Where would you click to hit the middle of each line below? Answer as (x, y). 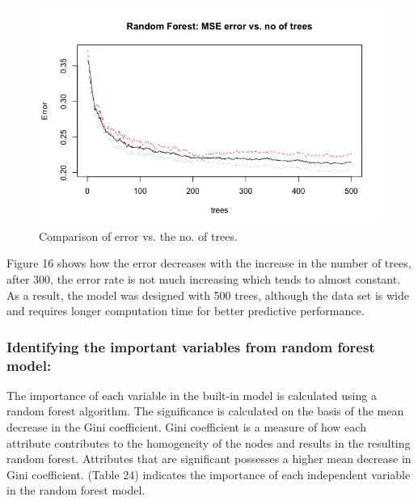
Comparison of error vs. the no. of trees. (138, 236)
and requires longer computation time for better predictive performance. (186, 311)
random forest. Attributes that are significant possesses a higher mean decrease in (209, 459)
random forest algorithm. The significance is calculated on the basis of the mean (205, 411)
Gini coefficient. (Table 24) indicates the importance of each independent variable (209, 474)
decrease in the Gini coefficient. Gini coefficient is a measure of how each (186, 427)
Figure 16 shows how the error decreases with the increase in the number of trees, (209, 263)
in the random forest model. (76, 490)
